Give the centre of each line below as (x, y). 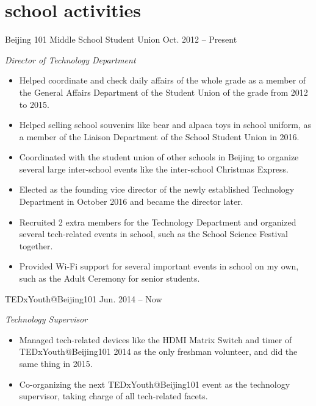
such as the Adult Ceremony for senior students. (110, 278)
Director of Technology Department (70, 59)
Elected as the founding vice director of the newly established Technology (157, 189)
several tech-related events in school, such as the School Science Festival (153, 234)
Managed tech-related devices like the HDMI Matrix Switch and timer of (156, 339)
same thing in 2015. (56, 363)
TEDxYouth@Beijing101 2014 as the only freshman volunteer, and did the (158, 351)
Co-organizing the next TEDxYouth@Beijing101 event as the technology (155, 384)
